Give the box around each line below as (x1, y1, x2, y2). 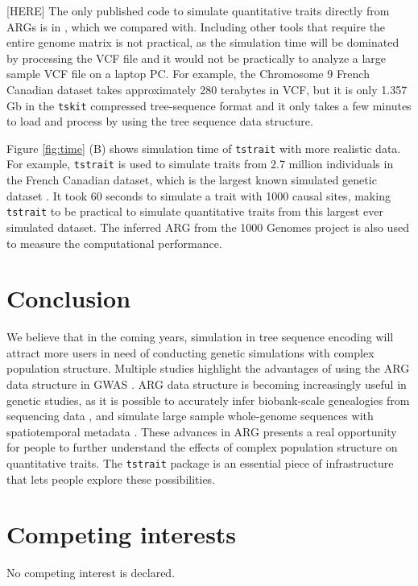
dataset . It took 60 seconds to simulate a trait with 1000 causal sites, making (6, 187, 391, 204)
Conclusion (6, 282, 131, 315)
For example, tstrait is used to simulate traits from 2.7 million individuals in (6, 155, 394, 172)
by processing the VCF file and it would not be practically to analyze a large (6, 49, 387, 66)
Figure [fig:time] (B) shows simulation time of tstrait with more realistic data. (6, 139, 401, 156)
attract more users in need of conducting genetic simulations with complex (6, 344, 375, 361)
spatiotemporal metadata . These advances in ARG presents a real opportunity (6, 423, 397, 439)
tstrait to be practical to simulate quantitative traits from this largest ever (6, 203, 383, 220)
